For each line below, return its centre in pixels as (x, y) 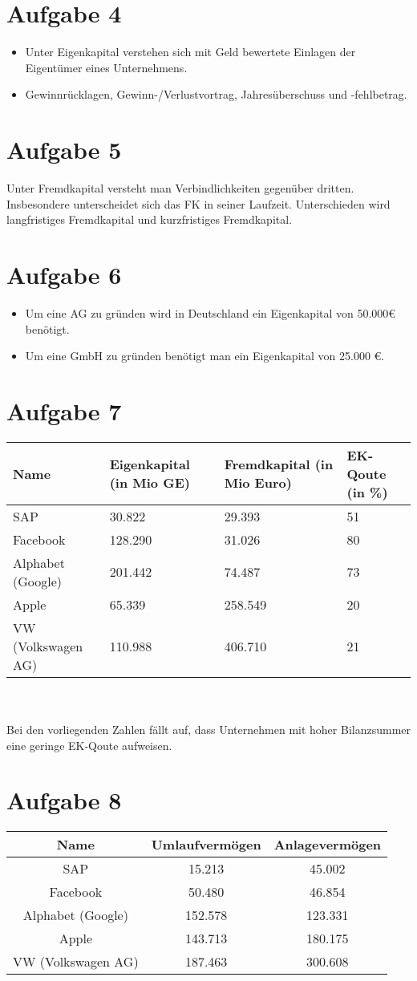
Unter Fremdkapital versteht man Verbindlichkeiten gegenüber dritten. (180, 188)
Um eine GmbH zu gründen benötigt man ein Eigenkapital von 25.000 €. (205, 356)
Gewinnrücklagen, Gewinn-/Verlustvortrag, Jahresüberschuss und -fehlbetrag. (216, 94)
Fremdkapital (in (279, 464)
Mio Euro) (258, 483)
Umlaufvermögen (206, 845)
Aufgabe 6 (64, 274)
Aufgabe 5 (64, 150)
